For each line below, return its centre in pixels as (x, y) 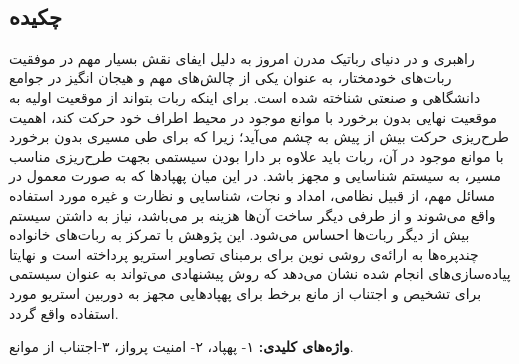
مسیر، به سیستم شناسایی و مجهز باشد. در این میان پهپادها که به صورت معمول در (255, 175)
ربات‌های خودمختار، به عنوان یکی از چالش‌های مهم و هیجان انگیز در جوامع (230, 77)
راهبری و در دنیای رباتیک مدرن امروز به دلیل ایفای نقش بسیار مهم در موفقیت (242, 57)
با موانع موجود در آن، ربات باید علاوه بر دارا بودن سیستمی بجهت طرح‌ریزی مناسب (256, 155)
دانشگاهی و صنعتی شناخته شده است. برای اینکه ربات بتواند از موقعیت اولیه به (245, 96)
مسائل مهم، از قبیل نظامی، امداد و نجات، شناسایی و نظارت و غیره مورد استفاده (252, 194)
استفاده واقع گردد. (64, 312)
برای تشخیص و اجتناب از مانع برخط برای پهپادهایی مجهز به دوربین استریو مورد (245, 292)
